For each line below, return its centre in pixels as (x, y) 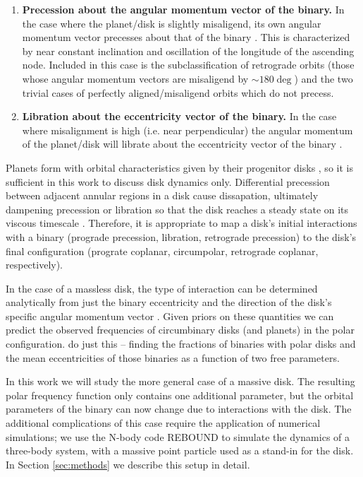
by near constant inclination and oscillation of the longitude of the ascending (188, 51)
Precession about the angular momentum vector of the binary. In (183, 9)
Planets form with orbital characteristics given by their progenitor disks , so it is (179, 167)
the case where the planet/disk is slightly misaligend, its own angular (172, 23)
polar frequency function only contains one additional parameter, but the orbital (180, 395)
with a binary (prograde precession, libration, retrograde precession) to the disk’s (181, 236)
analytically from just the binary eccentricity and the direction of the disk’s (169, 302)
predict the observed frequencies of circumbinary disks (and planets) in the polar (180, 330)
